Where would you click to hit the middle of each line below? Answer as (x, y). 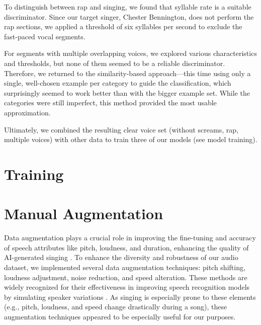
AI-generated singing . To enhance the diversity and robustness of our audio (121, 257)
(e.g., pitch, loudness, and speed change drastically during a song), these (116, 307)
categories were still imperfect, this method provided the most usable (110, 103)
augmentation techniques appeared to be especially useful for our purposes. (120, 316)
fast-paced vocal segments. (45, 36)
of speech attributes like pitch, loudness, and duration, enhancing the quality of (126, 247)
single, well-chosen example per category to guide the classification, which (118, 83)
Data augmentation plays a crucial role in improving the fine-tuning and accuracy (130, 238)
